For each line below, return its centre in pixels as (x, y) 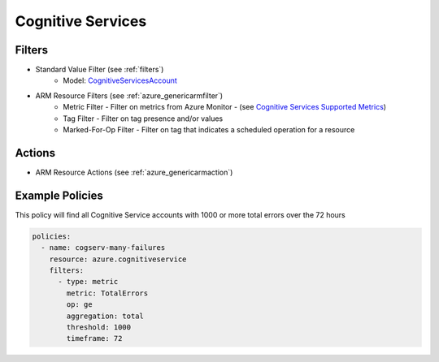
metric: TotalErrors (107, 293)
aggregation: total (105, 316)
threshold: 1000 (99, 327)
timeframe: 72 (94, 338)
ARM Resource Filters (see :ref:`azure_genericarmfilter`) (129, 95)
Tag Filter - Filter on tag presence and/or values (143, 119)
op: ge (79, 305)
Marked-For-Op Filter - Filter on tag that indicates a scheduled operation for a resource (209, 130)
